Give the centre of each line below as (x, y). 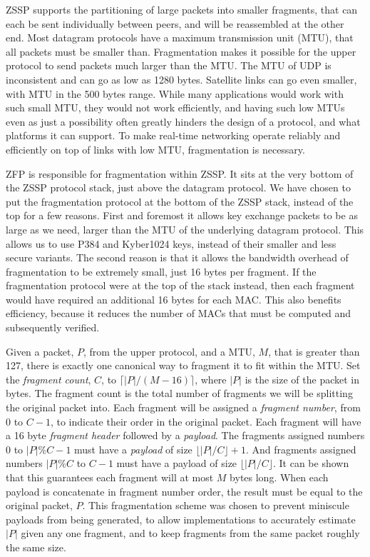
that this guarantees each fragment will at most (110, 477)
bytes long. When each (279, 477)
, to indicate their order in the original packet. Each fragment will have (206, 421)
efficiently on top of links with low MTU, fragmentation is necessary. (155, 149)
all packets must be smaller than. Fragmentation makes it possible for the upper (181, 51)
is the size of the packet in (302, 379)
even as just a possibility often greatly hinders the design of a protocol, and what (183, 121)
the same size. (36, 547)
